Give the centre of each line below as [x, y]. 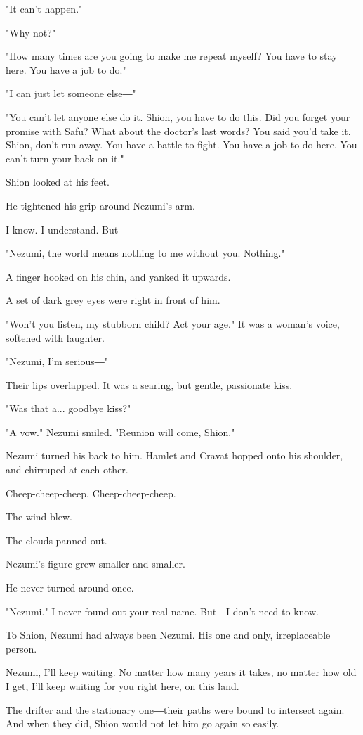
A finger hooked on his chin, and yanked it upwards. [118, 276]
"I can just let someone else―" [71, 93]
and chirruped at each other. [67, 469]
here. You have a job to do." [66, 69]
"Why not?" [31, 32]
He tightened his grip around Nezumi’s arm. [100, 205]
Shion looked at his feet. [58, 182]
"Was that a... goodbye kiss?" [68, 408]
